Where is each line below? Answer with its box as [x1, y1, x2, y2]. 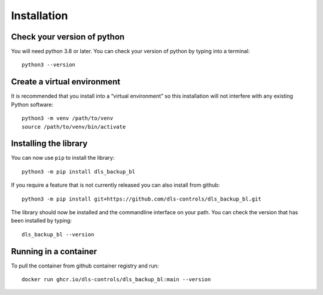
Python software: [11, 101, 54, 108]
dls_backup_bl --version [22, 231, 95, 238]
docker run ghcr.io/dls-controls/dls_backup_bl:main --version [22, 276, 211, 283]
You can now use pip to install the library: [11, 154, 115, 162]
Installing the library [11, 138, 88, 149]
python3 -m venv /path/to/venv [22, 115, 114, 122]
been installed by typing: [11, 217, 72, 224]
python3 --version [22, 62, 76, 68]
